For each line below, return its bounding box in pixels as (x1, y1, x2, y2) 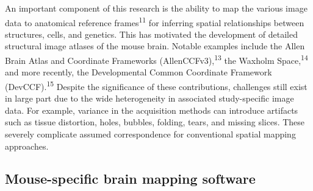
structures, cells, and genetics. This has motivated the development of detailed (5, 27, 298, 40)
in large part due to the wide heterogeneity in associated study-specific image (5, 92, 294, 105)
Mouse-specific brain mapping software (5, 169, 256, 188)
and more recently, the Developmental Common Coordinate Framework (5, 66, 272, 78)
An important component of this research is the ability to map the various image (5, 2, 308, 14)
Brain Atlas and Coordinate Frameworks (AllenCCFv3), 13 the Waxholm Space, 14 (5, 52, 308, 66)
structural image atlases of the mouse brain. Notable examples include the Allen (5, 40, 305, 52)
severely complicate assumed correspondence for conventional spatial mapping (5, 127, 296, 140)
